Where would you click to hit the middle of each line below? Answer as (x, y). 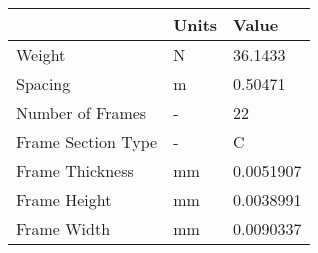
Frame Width (63, 228)
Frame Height (64, 199)
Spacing (43, 83)
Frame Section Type (87, 141)
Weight (41, 54)
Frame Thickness (75, 170)
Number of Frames (81, 112)
